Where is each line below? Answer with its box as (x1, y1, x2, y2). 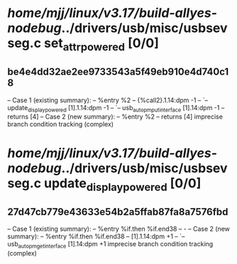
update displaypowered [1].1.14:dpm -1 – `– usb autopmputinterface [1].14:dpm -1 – (7, 103, 225, 114)
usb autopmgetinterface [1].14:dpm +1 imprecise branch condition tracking (7, 239, 214, 250)
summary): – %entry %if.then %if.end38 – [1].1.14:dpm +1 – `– (7, 232, 185, 241)
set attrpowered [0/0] (43, 35, 160, 54)
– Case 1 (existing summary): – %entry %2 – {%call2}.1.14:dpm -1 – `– (7, 96, 208, 104)
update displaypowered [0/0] (43, 175, 202, 194)
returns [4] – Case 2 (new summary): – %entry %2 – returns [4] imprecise (7, 112, 224, 121)
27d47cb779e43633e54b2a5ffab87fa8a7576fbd (7, 206, 228, 218)
